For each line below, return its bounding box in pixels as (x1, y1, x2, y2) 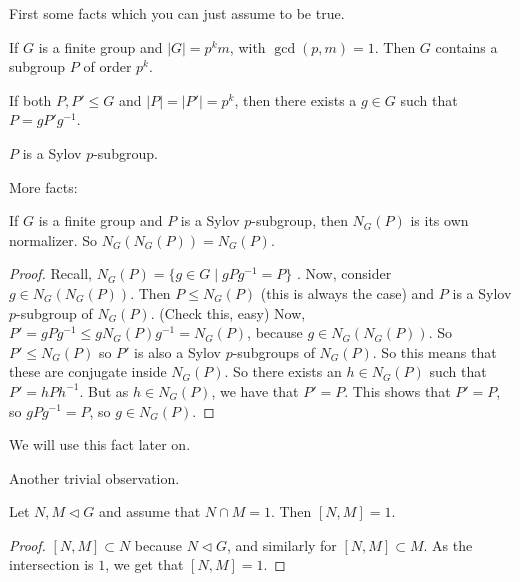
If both (9, 89, 52, 110)
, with (229, 36, 266, 57)
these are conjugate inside (9, 361, 167, 382)
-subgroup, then (251, 210, 348, 231)
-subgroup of (16, 302, 93, 323)
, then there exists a (234, 89, 357, 110)
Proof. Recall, (9, 263, 92, 284)
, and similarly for (227, 534, 337, 555)
